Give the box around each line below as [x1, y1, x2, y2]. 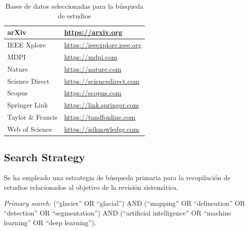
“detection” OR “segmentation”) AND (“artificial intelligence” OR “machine [4, 208, 232, 218]
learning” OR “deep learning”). [4, 217, 96, 227]
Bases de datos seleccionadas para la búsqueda [5, 1, 143, 11]
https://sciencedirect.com [64, 76, 140, 86]
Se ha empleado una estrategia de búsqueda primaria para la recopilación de [4, 172, 231, 183]
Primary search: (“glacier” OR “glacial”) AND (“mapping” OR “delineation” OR [4, 198, 245, 208]
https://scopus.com [64, 88, 122, 98]
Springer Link [7, 100, 48, 110]
